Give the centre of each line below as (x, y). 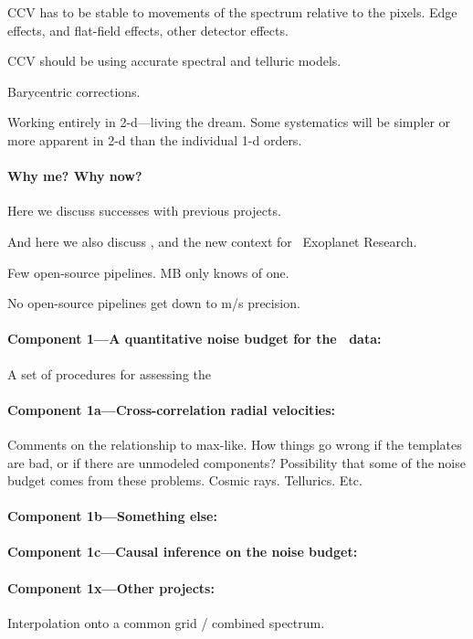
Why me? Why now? (75, 176)
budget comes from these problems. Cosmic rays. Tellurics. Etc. (185, 480)
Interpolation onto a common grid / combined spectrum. (166, 622)
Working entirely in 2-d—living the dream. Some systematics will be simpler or (229, 122)
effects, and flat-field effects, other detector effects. (148, 30)
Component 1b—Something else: (112, 516)
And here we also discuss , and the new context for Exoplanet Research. (212, 241)
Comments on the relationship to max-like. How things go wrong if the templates (235, 444)
